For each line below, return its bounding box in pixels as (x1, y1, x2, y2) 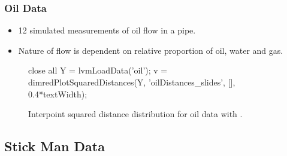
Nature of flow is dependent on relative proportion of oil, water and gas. (18, 44, 283, 56)
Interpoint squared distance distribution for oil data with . (28, 108, 243, 120)
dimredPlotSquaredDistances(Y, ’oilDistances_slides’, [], (28, 76, 235, 88)
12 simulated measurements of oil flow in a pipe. (18, 24, 196, 36)
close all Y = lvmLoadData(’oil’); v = (28, 64, 168, 77)
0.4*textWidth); (28, 87, 87, 100)
